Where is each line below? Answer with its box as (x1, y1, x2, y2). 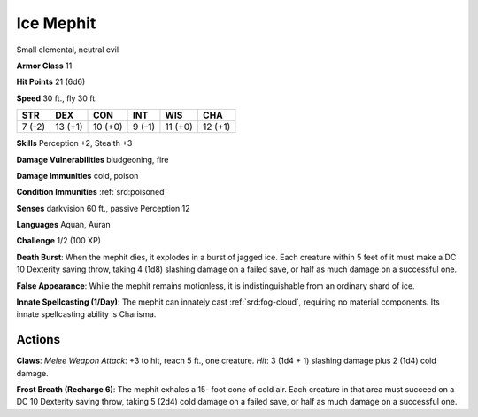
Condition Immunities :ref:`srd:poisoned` (16, 187, 167, 197)
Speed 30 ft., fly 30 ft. (16, 93, 97, 104)
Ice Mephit (16, 13, 96, 33)
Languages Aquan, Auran (16, 220, 111, 230)
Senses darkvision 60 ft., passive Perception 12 (16, 203, 190, 213)
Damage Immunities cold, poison (16, 170, 139, 181)
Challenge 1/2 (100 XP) (16, 236, 102, 246)
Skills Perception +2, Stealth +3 (16, 138, 133, 149)
